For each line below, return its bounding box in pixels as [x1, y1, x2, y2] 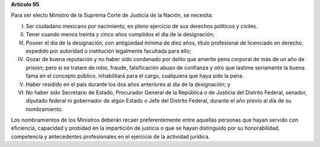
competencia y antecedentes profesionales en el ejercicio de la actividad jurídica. [11, 133, 210, 140]
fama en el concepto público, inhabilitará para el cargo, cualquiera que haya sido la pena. [25, 72, 244, 79]
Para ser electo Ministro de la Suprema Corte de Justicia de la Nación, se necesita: [11, 12, 213, 19]
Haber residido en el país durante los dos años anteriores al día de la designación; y [25, 81, 231, 88]
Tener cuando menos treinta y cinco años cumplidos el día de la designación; [25, 31, 215, 38]
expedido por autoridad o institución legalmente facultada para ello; [25, 47, 191, 55]
